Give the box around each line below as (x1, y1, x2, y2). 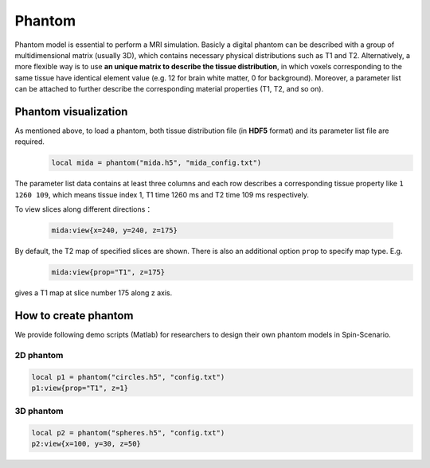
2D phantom (14, 349, 64, 361)
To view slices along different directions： (14, 205, 153, 214)
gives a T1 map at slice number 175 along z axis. (14, 288, 173, 298)
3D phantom (14, 406, 64, 417)
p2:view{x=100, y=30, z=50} (31, 439, 141, 449)
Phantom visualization (14, 104, 128, 119)
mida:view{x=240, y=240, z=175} (51, 226, 178, 235)
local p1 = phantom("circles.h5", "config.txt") (31, 372, 225, 381)
